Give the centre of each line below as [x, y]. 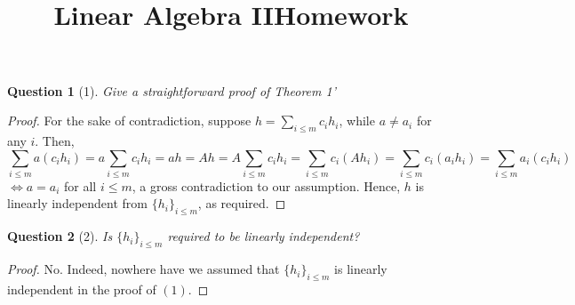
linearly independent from [78, 203]
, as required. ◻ [242, 203]
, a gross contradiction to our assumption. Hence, [266, 185]
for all [80, 185]
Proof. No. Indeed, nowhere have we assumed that [144, 269]
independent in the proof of [82, 289]
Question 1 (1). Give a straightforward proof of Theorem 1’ [172, 90]
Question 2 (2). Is [60, 236]
